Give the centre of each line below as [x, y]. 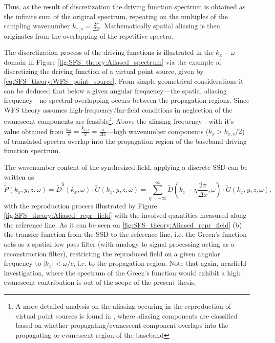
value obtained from [34, 131]
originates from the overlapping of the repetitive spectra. [89, 35]
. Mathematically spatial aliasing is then [160, 26]
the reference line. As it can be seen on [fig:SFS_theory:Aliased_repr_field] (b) [123, 224]
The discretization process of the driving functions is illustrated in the [109, 52]
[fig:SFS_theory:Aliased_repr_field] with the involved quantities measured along [125, 215]
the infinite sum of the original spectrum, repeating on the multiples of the [116, 16]
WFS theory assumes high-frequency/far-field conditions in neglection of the [118, 109]
